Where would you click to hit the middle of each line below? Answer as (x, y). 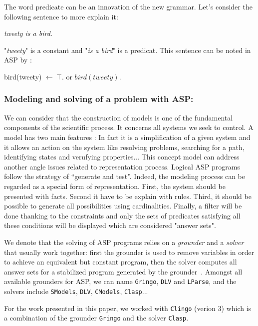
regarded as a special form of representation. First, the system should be (115, 186)
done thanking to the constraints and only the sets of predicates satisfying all (122, 215)
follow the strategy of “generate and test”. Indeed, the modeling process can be (125, 176)
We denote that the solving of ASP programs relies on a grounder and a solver (124, 242)
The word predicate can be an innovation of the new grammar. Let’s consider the (128, 6)
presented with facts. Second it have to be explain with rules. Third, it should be (128, 196)
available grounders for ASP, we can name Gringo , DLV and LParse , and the (120, 281)
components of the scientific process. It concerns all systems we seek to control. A (129, 127)
